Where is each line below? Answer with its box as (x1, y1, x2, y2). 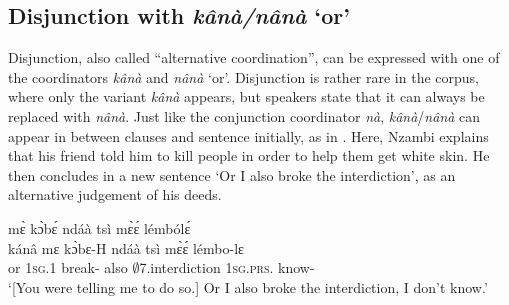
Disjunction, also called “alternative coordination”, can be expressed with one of (8, 47, 500, 68)
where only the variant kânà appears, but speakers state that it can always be (8, 86, 485, 107)
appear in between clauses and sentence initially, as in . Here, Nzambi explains (8, 125, 489, 146)
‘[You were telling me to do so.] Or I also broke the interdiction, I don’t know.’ (8, 276, 488, 297)
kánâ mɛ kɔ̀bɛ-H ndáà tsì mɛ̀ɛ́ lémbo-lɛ (8, 237, 244, 258)
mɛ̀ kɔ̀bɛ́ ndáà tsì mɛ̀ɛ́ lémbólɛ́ (8, 217, 191, 238)
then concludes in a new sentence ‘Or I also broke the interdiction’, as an (8, 164, 456, 185)
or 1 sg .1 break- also (8, 257, 128, 278)
